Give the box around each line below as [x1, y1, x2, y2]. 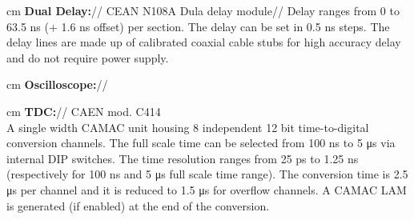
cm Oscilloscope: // [6, 76, 108, 93]
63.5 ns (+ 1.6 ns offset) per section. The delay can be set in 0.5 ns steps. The [6, 18, 390, 34]
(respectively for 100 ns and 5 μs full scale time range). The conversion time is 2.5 [6, 166, 408, 182]
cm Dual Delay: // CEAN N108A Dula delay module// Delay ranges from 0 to [6, 2, 400, 18]
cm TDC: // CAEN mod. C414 [6, 102, 161, 119]
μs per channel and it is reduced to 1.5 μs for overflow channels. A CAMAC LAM [6, 181, 407, 198]
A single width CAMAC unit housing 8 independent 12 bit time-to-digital [6, 118, 369, 135]
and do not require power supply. [6, 49, 169, 66]
